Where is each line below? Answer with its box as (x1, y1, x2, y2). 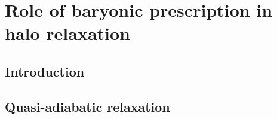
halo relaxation (5, 21, 131, 45)
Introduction (5, 62, 85, 80)
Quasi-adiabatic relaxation (5, 97, 170, 115)
